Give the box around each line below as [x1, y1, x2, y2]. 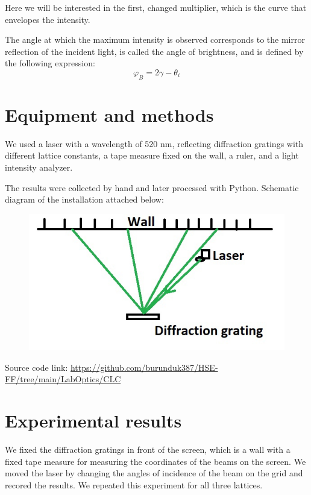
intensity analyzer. [5, 161, 73, 174]
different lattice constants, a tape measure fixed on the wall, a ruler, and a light [5, 149, 299, 162]
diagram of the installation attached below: [5, 193, 164, 206]
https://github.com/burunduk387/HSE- [70, 361, 218, 373]
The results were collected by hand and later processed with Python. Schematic [5, 181, 299, 194]
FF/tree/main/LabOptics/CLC [5, 373, 121, 385]
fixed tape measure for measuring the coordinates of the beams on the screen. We [5, 455, 306, 467]
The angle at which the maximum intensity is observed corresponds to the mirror [5, 33, 305, 46]
